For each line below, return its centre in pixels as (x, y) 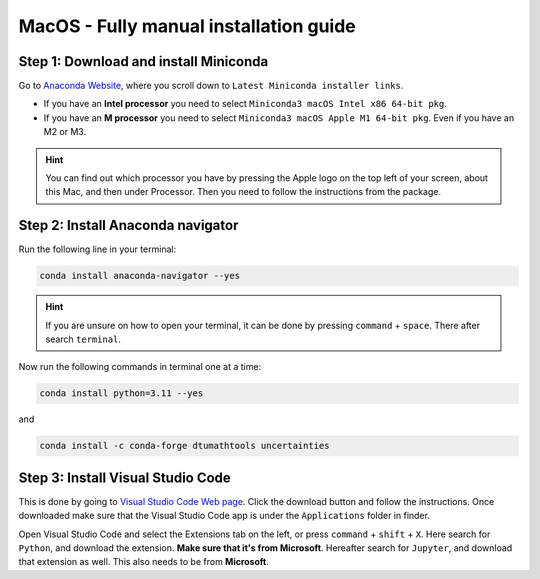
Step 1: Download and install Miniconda (143, 61)
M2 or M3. (65, 132)
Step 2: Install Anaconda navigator (128, 225)
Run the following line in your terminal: (97, 249)
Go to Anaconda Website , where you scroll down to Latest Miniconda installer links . (211, 86)
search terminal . (83, 339)
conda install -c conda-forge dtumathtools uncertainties (184, 446)
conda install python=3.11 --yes (121, 393)
